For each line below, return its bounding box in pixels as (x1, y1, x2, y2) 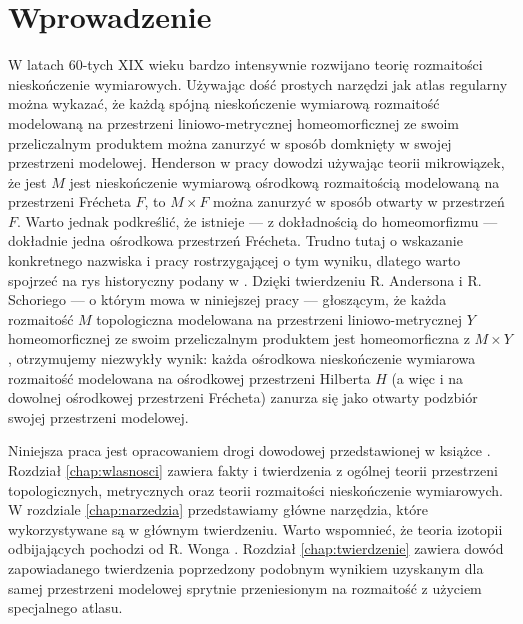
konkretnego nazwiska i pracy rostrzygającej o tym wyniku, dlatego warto (8, 250, 461, 271)
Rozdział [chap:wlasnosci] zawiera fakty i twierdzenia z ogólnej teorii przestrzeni (8, 460, 498, 480)
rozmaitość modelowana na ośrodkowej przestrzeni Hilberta (8, 367, 371, 388)
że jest (8, 171, 47, 192)
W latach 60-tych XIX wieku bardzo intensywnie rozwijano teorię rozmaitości (8, 54, 483, 75)
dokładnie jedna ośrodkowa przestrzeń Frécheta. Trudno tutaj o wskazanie (8, 230, 463, 251)
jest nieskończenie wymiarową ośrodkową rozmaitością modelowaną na (69, 171, 500, 192)
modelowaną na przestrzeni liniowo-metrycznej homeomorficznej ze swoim (8, 112, 459, 133)
